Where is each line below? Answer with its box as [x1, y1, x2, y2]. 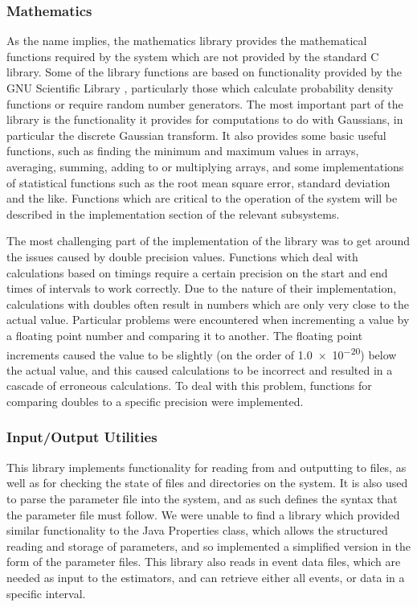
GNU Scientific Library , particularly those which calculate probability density [6, 80, 394, 96]
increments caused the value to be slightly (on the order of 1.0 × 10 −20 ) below [6, 343, 397, 363]
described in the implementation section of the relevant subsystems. [6, 205, 340, 222]
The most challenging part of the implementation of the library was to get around [6, 232, 410, 249]
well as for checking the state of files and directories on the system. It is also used [6, 474, 408, 491]
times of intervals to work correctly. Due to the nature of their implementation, [6, 280, 397, 297]
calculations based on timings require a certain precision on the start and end [6, 264, 388, 281]
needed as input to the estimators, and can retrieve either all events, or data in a [6, 568, 405, 585]
